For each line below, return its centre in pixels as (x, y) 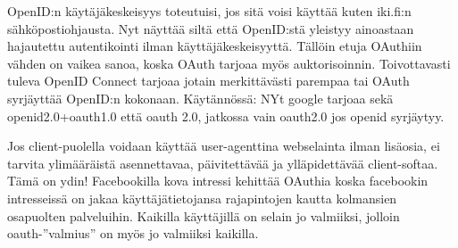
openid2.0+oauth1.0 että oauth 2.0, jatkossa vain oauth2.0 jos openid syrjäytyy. (226, 116)
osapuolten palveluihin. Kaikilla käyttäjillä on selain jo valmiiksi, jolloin (204, 215)
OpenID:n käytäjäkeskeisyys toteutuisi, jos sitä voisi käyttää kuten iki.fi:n (209, 11)
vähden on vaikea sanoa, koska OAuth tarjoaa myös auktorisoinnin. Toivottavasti (229, 63)
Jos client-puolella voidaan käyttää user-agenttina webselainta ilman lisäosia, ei (224, 146)
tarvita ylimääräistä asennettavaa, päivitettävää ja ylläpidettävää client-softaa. (223, 163)
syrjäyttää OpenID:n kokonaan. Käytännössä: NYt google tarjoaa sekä (200, 98)
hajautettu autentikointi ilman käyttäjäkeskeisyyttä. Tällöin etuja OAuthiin (215, 46)
